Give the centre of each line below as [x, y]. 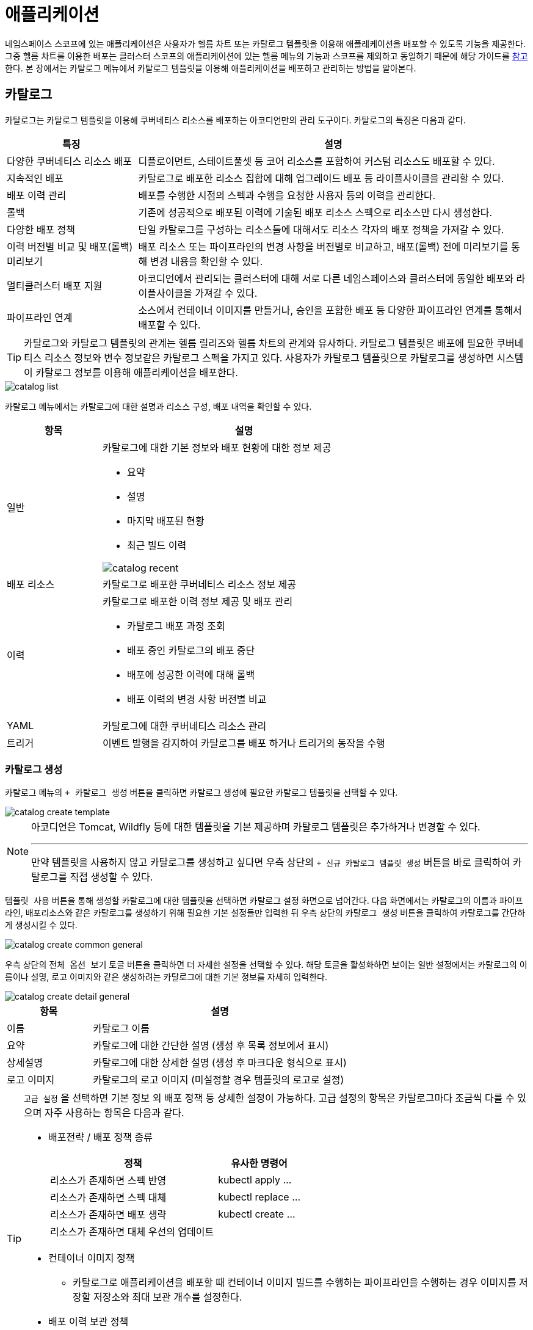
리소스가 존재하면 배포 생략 [108, 1215]
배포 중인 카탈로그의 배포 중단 [191, 650]
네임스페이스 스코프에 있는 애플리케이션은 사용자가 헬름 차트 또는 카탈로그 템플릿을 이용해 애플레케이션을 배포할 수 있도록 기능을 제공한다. [265, 43]
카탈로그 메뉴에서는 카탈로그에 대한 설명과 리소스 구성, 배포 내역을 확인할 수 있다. [158, 406]
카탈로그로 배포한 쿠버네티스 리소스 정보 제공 [199, 584]
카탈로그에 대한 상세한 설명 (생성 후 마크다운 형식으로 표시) [220, 1063]
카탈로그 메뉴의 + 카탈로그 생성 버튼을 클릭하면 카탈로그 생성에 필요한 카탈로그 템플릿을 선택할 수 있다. [201, 793]
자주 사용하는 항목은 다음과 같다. [114, 1113]
